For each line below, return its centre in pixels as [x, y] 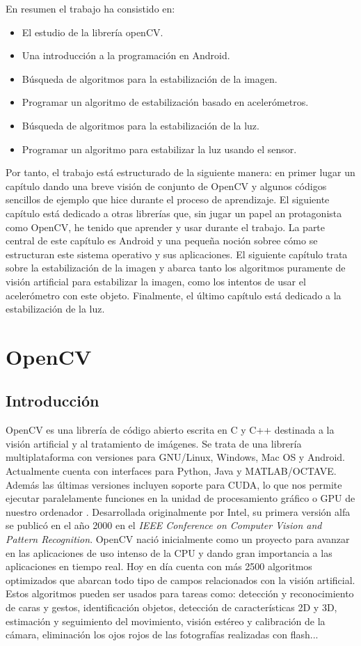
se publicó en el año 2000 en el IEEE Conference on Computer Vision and [164, 525]
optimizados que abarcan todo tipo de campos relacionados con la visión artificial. [180, 580]
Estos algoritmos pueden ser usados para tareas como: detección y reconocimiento [180, 593]
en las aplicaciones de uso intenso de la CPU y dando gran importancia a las [169, 552]
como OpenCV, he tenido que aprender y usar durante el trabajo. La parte [166, 227]
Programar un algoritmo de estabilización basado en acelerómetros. [165, 102]
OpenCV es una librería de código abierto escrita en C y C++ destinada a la [170, 430]
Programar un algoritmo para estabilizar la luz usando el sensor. [159, 149]
